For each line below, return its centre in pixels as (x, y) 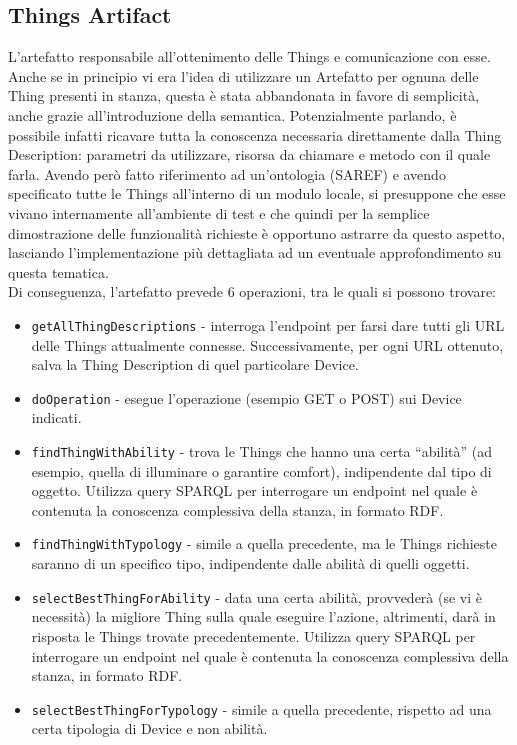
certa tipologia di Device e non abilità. (149, 728)
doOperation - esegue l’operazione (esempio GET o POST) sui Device (246, 397)
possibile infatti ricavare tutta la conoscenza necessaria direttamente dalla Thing (255, 134)
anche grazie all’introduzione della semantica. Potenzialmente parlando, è (232, 114)
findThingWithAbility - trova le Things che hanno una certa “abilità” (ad (262, 451)
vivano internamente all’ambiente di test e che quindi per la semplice (219, 212)
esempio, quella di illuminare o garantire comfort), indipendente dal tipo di (261, 470)
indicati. (56, 417)
